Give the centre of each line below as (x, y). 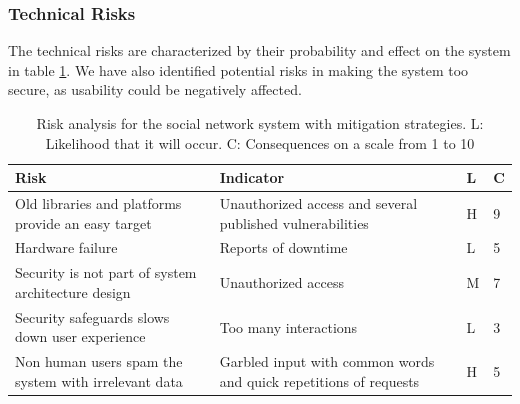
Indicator (252, 177)
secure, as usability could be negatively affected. (155, 89)
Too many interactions (288, 326)
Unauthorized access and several (318, 203)
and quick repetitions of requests (319, 380)
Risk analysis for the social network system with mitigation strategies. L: (260, 123)
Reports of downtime (283, 247)
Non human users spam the (99, 361)
